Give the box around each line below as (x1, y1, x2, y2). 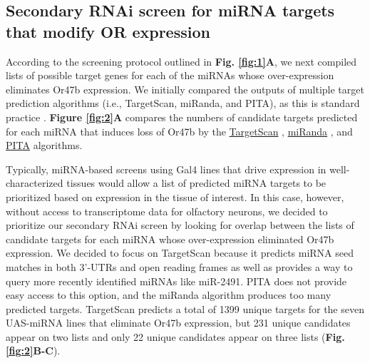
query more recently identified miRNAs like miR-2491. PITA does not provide (6, 273, 347, 288)
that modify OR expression (6, 20, 210, 42)
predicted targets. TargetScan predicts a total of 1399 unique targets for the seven (6, 301, 364, 316)
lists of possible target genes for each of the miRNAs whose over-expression (6, 68, 334, 83)
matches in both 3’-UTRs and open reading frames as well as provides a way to (6, 259, 353, 274)
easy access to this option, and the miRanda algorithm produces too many (6, 287, 332, 302)
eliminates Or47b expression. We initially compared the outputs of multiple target (6, 81, 364, 96)
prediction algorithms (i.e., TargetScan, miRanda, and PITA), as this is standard (6, 96, 360, 111)
